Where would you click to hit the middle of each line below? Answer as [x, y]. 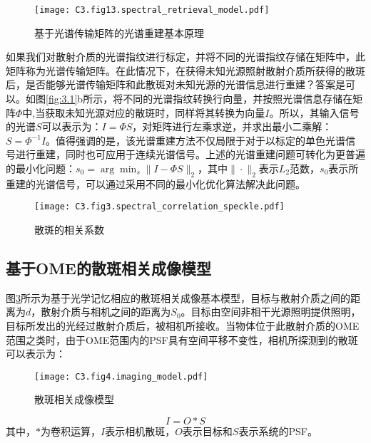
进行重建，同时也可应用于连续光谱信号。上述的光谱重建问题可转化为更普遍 [190, 154]
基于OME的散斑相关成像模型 [108, 268]
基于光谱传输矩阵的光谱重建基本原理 [119, 32]
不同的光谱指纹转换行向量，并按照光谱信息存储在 [238, 99]
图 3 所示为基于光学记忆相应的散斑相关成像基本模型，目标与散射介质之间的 [178, 297]
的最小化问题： [41, 168]
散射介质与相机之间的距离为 [106, 312]
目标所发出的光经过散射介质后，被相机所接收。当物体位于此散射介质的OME [183, 326]
